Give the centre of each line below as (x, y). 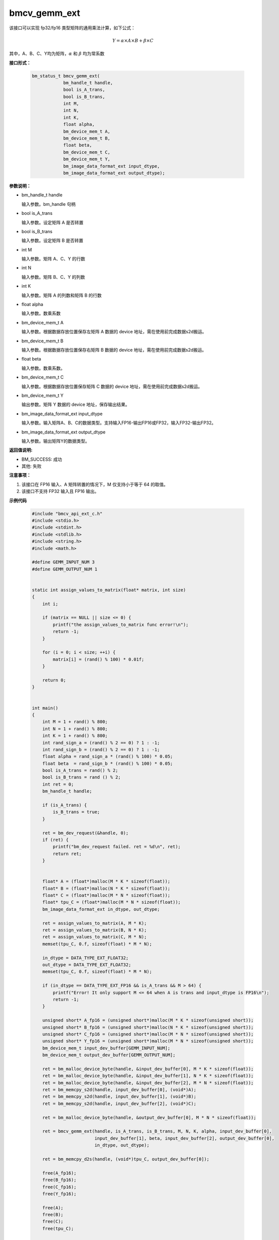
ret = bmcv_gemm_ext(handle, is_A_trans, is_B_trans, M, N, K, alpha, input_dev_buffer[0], (157, 1131)
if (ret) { (55, 840)
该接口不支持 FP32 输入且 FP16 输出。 (60, 492)
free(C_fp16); (59, 1187)
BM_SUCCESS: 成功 (42, 459)
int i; (50, 604)
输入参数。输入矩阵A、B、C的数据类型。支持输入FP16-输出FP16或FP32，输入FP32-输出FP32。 (119, 423)
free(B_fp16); (59, 1180)
